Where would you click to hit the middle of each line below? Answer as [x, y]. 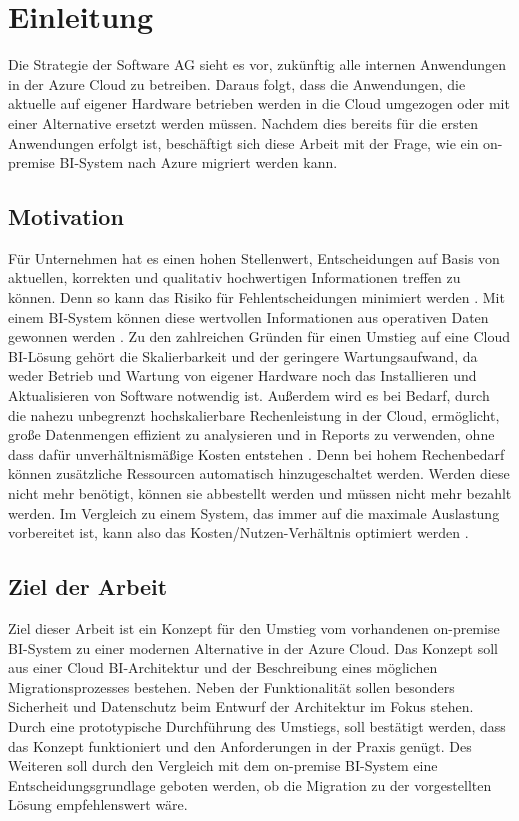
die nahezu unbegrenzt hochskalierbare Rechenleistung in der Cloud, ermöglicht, [254, 414]
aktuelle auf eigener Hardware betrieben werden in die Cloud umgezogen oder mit [259, 103]
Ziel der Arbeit [88, 586]
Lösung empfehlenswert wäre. [98, 804]
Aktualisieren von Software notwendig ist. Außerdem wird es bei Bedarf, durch [249, 395]
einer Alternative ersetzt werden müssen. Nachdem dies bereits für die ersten [243, 122]
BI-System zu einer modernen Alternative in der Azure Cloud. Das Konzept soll [253, 647]
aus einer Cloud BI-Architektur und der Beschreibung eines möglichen [223, 667]
